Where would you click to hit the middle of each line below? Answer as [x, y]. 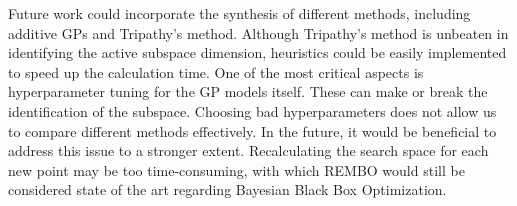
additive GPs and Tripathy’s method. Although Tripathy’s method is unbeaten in [258, 32]
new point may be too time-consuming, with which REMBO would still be [236, 169]
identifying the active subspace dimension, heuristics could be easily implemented [257, 52]
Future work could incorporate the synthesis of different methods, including [239, 13]
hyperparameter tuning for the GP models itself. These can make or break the [248, 91]
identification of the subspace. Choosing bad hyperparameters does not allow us [252, 110]
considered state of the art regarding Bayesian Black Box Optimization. [227, 189]
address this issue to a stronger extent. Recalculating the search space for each [248, 150]
